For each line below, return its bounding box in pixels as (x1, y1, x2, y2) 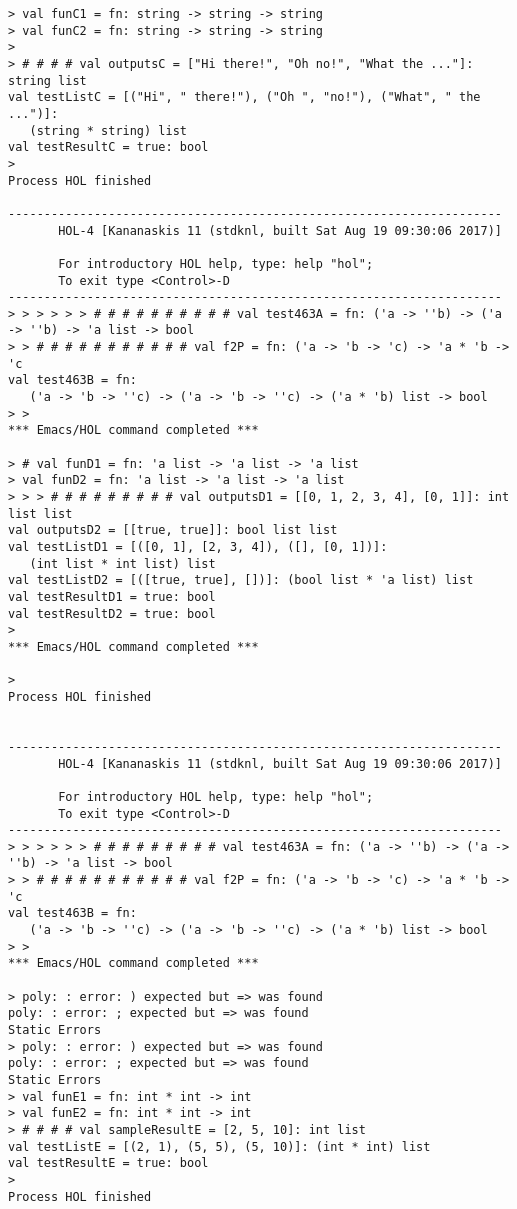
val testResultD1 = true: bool (8, 589, 216, 604)
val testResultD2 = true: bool (8, 606, 216, 621)
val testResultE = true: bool (8, 1156, 209, 1171)
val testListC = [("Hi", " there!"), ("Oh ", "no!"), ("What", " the (8, 90, 481, 105)
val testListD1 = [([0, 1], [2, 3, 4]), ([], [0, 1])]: (8, 540, 388, 554)
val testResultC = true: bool (8, 140, 209, 155)
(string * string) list (29, 123, 187, 138)
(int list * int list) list (29, 556, 216, 571)
